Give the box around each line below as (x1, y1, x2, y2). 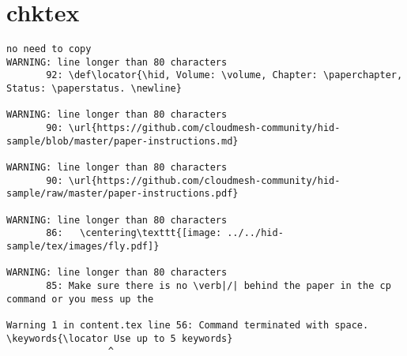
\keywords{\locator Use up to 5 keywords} (6, 332, 233, 344)
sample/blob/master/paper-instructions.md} (6, 135, 239, 147)
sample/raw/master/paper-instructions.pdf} (6, 188, 239, 200)
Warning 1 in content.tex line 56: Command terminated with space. (6, 319, 369, 331)
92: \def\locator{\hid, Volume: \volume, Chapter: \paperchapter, (46, 69, 403, 81)
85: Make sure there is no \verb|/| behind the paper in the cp (46, 279, 391, 291)
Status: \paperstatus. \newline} (6, 83, 182, 95)
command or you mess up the (6, 293, 154, 305)
